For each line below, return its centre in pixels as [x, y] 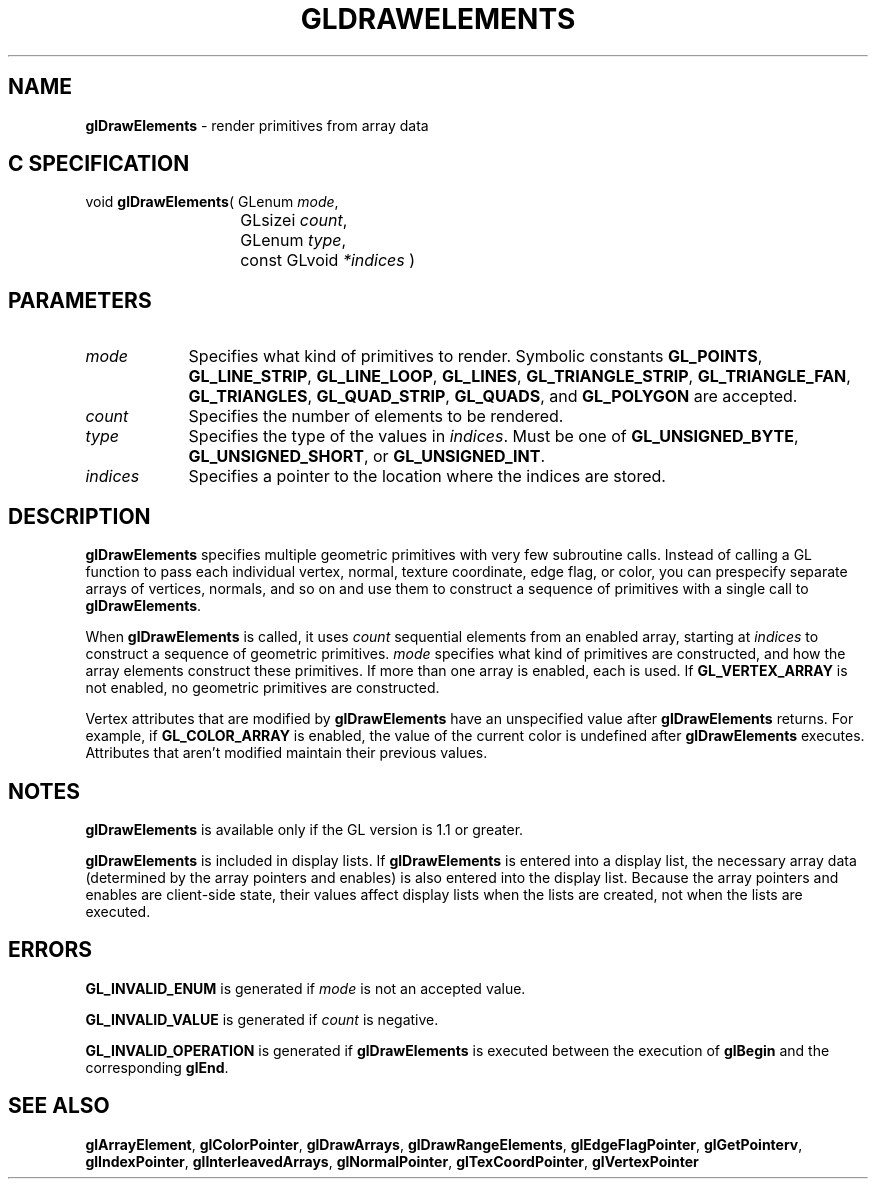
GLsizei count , [294, 220]
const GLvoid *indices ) [328, 260]
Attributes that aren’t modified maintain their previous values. [286, 753]
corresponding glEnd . [157, 1067]
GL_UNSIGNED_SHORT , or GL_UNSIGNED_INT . [367, 456]
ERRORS [50, 950]
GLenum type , [293, 240]
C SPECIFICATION [99, 164]
